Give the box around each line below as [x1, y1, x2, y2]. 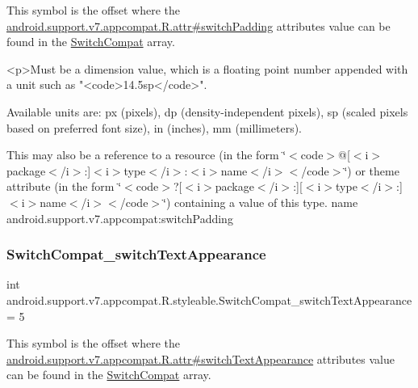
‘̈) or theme [344, 162, 399, 179]
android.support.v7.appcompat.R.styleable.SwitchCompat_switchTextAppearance [6, 291, 412, 308]
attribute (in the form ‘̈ [6, 178, 122, 195]
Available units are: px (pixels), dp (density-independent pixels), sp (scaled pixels [6, 103, 408, 120]
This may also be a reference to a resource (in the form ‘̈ [6, 146, 286, 163]
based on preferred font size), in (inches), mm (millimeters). [6, 119, 303, 136]
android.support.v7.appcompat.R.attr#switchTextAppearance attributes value [6, 350, 395, 367]
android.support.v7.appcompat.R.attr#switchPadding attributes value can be [6, 17, 391, 34]
